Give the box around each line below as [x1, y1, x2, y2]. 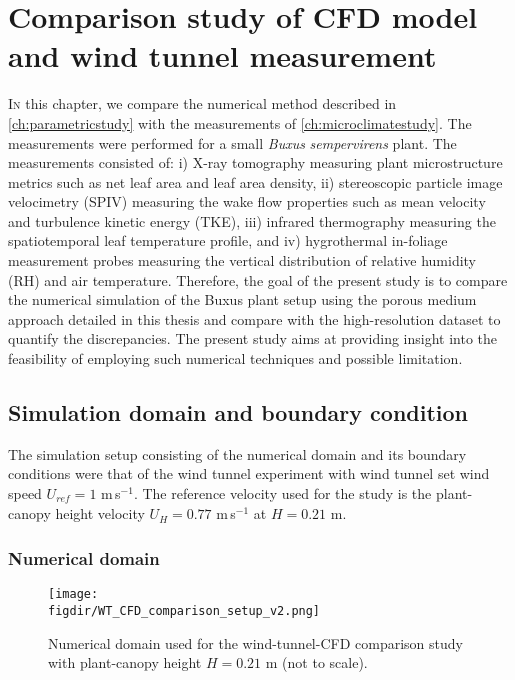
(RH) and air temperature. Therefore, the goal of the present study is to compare [8, 269, 508, 290]
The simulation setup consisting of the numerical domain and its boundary [8, 443, 467, 464]
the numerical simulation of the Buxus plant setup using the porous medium [8, 289, 477, 310]
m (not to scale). [265, 652, 368, 673]
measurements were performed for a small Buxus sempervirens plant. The [8, 132, 457, 153]
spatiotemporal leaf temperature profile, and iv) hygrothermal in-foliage [8, 230, 448, 251]
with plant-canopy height [48, 652, 202, 673]
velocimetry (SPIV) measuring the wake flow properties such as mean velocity [8, 191, 486, 212]
